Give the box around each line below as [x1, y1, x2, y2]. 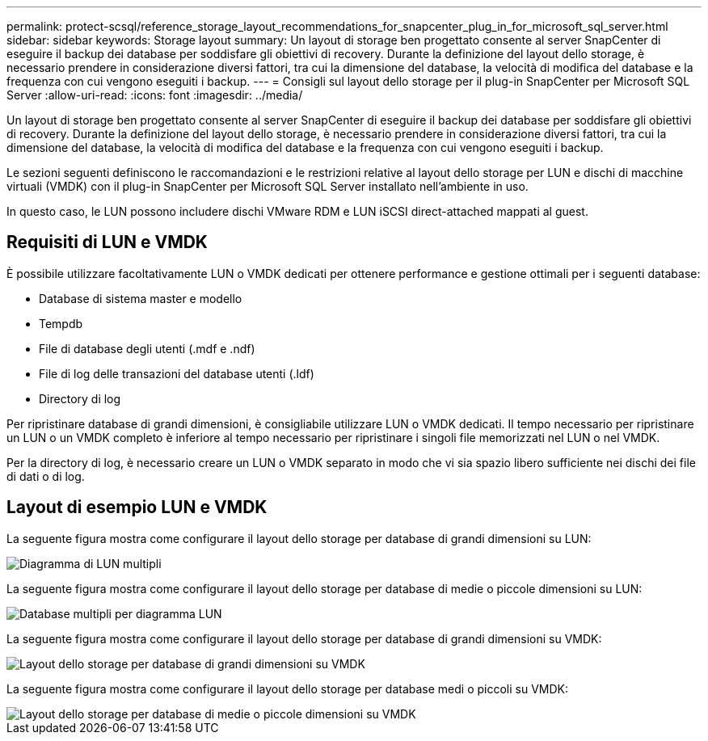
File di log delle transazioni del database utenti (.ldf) [39, 366, 314, 381]
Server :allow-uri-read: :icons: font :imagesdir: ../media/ [6, 88, 303, 102]
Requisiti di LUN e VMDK [6, 232, 208, 253]
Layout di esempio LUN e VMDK [6, 497, 268, 518]
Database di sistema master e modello [39, 291, 242, 305]
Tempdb [39, 316, 83, 331]
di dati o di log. [6, 469, 85, 483]
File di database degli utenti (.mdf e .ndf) [39, 341, 255, 356]
